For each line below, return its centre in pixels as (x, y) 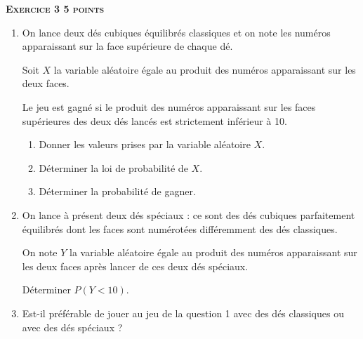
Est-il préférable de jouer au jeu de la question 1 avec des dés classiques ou (183, 313)
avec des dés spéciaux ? (72, 327)
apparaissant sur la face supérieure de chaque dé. (127, 46)
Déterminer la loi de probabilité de (113, 167)
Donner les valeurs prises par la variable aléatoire (145, 144)
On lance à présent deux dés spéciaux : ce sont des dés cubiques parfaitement (189, 214)
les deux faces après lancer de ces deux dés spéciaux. (135, 266)
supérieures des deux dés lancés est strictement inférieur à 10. (154, 120)
